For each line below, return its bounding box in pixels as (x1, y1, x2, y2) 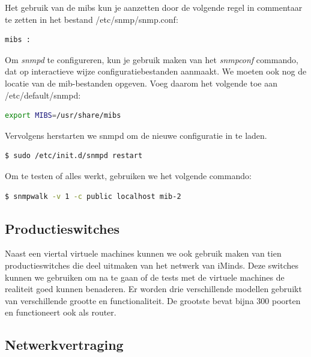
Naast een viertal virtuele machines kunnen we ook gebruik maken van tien (5, 247, 282, 260)
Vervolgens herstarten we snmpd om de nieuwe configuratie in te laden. (5, 129, 267, 141)
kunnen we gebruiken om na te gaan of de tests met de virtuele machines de (5, 270, 285, 283)
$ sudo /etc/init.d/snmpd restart (5, 151, 143, 160)
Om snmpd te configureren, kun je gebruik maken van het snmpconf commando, (5, 53, 298, 66)
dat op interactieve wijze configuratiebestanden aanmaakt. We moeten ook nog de (5, 65, 307, 78)
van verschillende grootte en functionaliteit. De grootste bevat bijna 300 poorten (5, 294, 301, 307)
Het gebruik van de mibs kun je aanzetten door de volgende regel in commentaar (5, 1, 303, 13)
